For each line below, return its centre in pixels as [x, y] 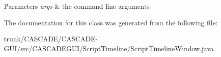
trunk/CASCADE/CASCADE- [51, 39]
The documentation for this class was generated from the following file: [111, 22]
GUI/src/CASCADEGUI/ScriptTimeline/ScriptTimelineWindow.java [109, 48]
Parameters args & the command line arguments [77, 6]
